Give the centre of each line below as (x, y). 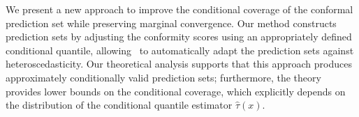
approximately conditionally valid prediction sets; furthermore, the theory (163, 77)
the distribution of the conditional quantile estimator (119, 105)
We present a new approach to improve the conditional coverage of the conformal (179, 9)
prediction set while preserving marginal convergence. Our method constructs (171, 23)
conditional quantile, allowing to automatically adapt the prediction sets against (180, 50)
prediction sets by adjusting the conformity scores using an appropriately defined (179, 37)
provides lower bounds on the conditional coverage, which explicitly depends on (176, 91)
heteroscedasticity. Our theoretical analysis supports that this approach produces (179, 64)
